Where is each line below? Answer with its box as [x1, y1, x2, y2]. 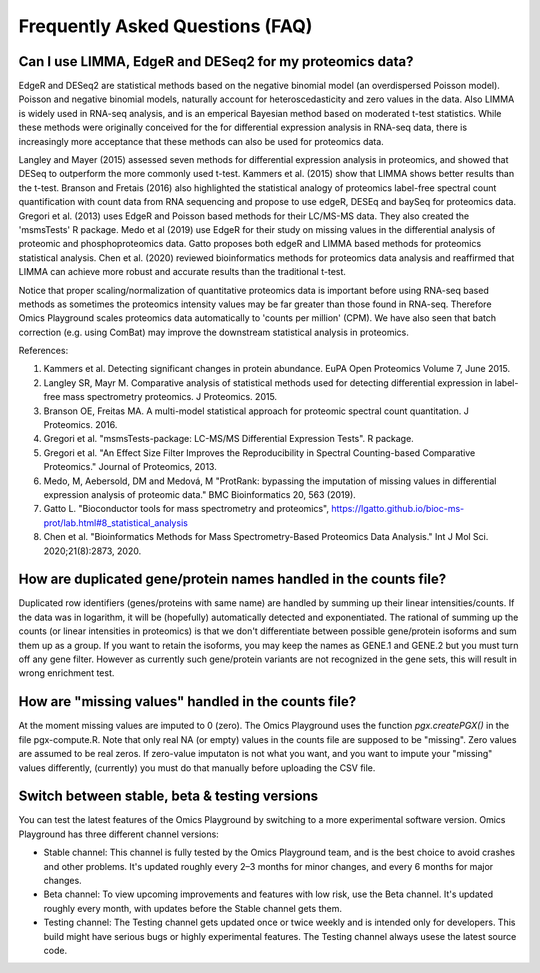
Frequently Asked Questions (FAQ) [18, 15, 313, 37]
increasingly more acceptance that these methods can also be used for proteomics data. [18, 135, 384, 147]
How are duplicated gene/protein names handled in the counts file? [18, 571, 447, 588]
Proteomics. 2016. [43, 419, 118, 431]
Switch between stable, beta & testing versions [18, 788, 319, 805]
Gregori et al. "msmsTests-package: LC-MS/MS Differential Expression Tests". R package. [43, 433, 414, 445]
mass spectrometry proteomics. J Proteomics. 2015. [62, 391, 278, 403]
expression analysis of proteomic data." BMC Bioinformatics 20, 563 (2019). [43, 489, 357, 500]
